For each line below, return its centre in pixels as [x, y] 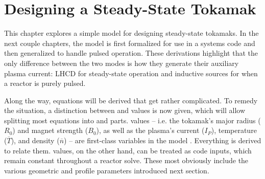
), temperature [234, 130]
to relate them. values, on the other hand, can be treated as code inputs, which [128, 150]
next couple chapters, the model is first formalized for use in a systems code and [130, 43]
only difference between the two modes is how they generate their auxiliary [122, 63]
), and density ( [35, 140]
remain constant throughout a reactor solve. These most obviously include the [126, 160]
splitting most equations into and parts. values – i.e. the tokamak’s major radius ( [132, 120]
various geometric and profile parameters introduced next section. [107, 170]
